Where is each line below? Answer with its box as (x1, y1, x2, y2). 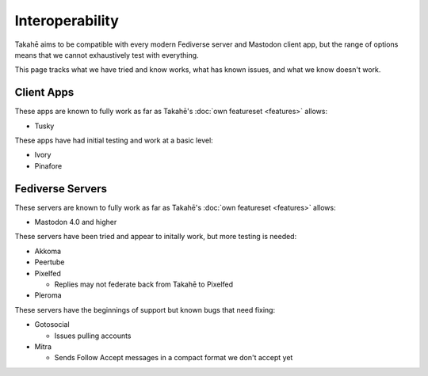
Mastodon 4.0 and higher (34, 218, 117, 227)
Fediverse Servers (14, 182, 107, 196)
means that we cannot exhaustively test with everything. (14, 50, 199, 59)
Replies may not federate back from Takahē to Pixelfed (54, 279, 234, 289)
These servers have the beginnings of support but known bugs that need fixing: (14, 305, 276, 314)
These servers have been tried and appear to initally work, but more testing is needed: (14, 232, 297, 241)
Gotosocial (34, 320, 71, 329)
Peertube (34, 257, 65, 267)
